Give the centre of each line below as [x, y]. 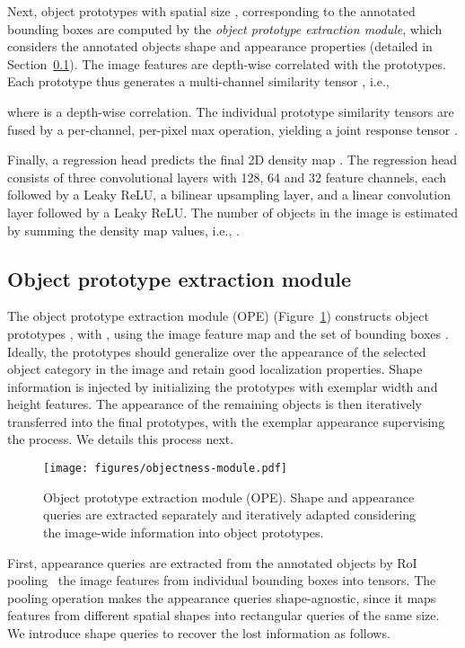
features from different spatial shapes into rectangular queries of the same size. [224, 615]
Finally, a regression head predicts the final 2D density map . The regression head [232, 160]
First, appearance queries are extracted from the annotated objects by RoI [212, 562]
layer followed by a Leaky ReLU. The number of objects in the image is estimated [233, 212]
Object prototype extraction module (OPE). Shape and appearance [229, 497]
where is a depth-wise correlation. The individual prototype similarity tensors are [231, 111]
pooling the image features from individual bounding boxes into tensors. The [222, 580]
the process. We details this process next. [121, 439]
